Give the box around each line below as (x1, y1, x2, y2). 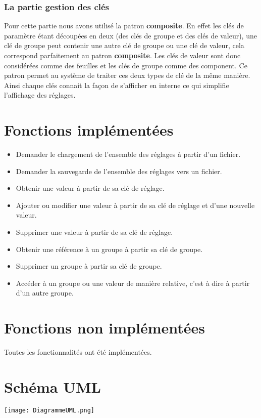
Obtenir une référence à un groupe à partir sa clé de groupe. (16, 243, 203, 254)
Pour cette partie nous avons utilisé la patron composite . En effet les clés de (4, 20, 244, 31)
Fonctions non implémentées (4, 317, 205, 338)
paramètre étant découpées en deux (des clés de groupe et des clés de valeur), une (4, 30, 257, 40)
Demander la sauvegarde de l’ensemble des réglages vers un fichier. (16, 165, 222, 176)
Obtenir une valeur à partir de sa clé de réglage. (16, 183, 165, 193)
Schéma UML (4, 376, 101, 397)
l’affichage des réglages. (4, 90, 76, 100)
